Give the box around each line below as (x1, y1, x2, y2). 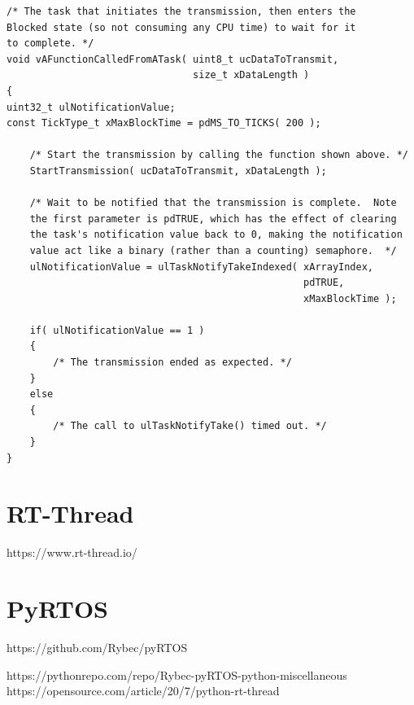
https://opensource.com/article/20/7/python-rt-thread (7, 682, 280, 699)
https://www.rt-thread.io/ (7, 544, 137, 561)
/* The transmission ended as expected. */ (53, 357, 292, 369)
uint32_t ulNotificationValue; (7, 101, 176, 113)
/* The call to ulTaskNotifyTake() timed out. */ (53, 420, 327, 432)
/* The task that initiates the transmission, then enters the (7, 6, 356, 17)
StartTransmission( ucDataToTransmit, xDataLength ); (29, 164, 327, 177)
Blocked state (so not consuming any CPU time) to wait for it (7, 21, 356, 33)
